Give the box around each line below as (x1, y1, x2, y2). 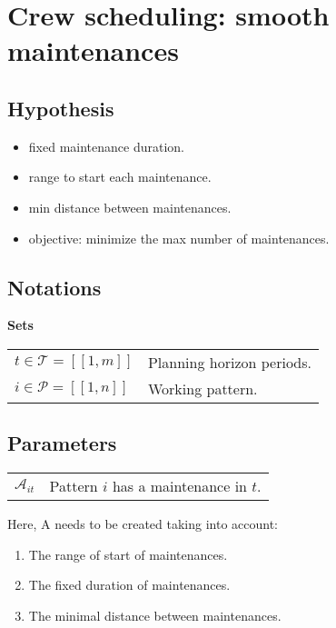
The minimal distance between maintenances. (28, 605, 282, 624)
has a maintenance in (112, 475, 247, 497)
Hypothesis (7, 94, 114, 122)
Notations (7, 273, 102, 301)
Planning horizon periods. (147, 351, 311, 373)
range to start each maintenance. (28, 167, 212, 186)
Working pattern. (147, 377, 258, 399)
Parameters (7, 429, 117, 457)
